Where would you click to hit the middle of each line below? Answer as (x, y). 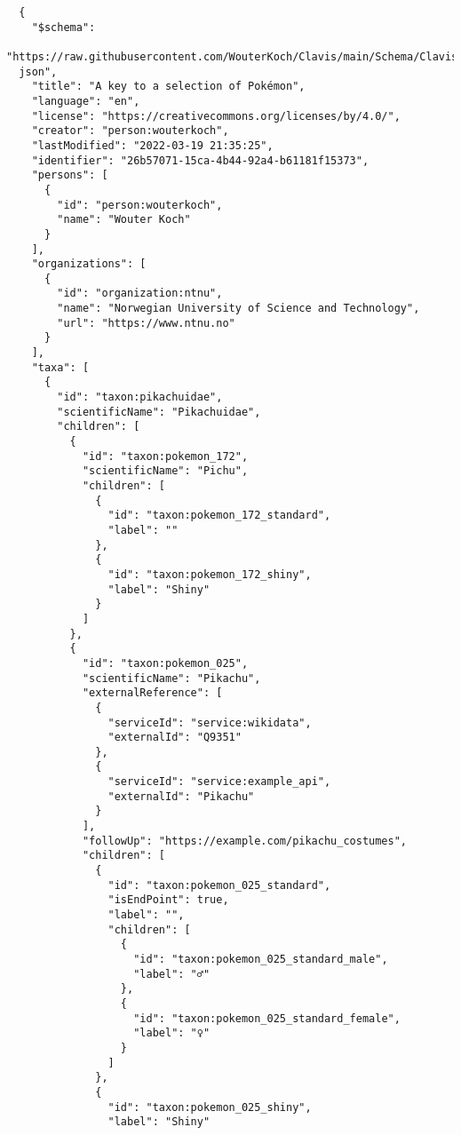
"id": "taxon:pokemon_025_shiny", (210, 1107)
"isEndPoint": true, (168, 900)
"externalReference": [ (152, 693)
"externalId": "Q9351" (175, 738)
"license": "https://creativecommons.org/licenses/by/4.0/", (216, 116)
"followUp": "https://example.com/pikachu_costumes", (245, 841)
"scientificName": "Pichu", (165, 471)
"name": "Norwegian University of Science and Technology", (238, 309)
